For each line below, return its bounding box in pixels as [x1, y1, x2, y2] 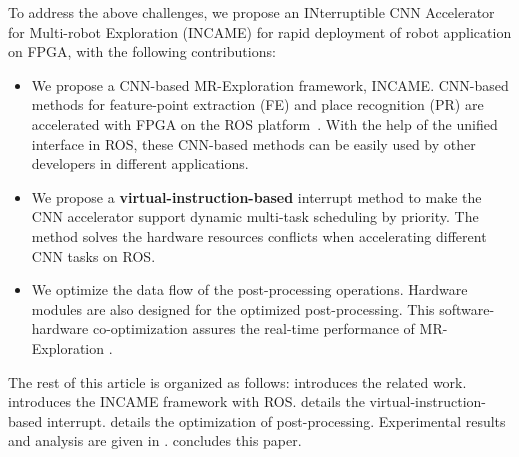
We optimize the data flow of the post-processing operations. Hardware [31, 279, 468, 300]
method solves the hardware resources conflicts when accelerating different [31, 225, 487, 246]
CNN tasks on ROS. [31, 245, 156, 266]
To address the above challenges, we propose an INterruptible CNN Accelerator [8, 2, 495, 22]
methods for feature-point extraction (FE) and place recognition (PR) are [31, 94, 484, 115]
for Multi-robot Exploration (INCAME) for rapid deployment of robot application [8, 21, 512, 42]
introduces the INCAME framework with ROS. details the [8, 391, 365, 412]
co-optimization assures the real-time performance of [92, 318, 415, 339]
